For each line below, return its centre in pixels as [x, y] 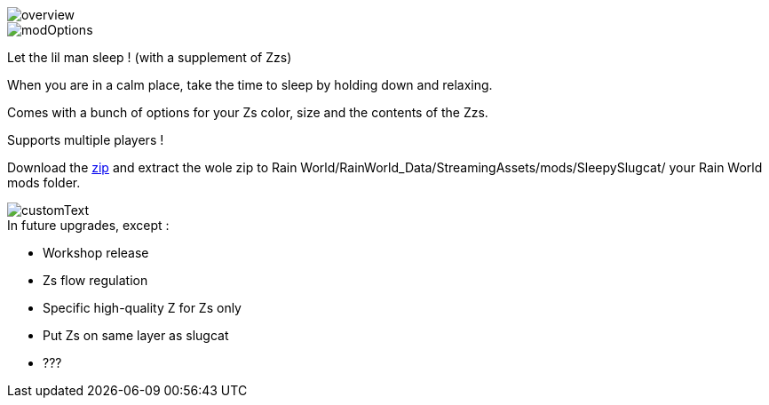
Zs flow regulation [95, 280]
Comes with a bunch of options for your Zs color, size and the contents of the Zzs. [248, 112]
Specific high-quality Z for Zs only [142, 308]
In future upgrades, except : [88, 225]
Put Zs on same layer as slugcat [136, 335]
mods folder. [44, 183]
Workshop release [96, 253]
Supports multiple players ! [86, 140]
